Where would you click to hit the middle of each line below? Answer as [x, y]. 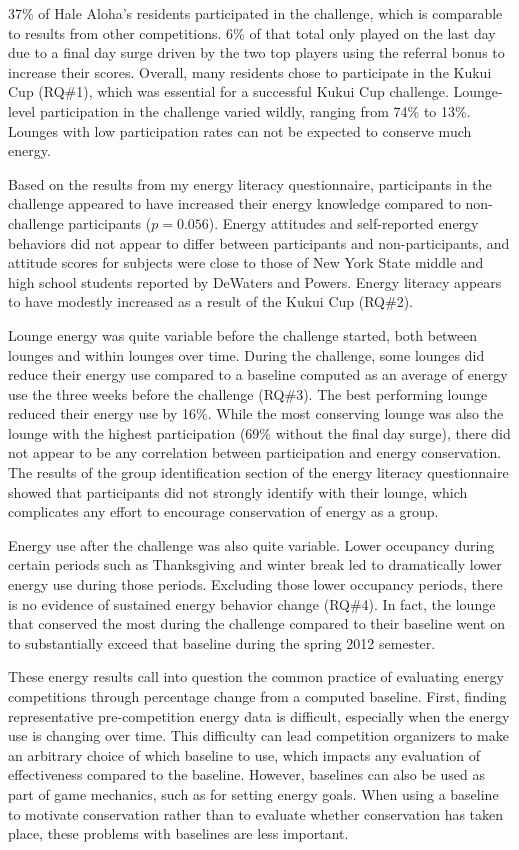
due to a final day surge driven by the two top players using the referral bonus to [256, 52]
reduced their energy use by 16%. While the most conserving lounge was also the [256, 413]
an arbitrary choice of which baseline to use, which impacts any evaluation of [244, 754]
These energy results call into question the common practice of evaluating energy [256, 676]
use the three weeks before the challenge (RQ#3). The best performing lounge [248, 393]
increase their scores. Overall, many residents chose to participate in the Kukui [250, 71]
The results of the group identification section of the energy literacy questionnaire [258, 472]
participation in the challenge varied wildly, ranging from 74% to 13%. [255, 110]
